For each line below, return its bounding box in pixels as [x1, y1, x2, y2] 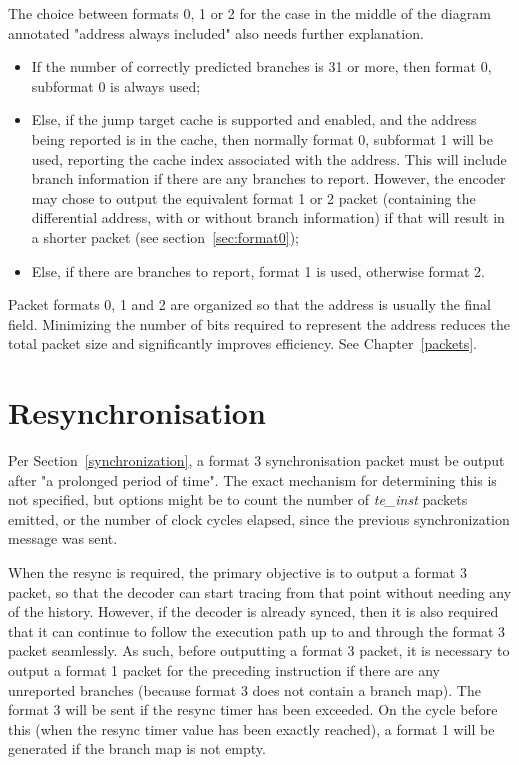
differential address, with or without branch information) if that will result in [31, 207, 505, 228]
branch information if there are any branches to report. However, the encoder [31, 168, 506, 189]
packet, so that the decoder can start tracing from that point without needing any [8, 581, 512, 602]
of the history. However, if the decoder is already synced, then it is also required [8, 601, 499, 622]
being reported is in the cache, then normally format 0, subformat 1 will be [31, 128, 493, 149]
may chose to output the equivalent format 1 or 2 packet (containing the [31, 187, 476, 208]
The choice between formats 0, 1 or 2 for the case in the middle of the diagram [8, 3, 491, 23]
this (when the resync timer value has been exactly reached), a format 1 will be [8, 718, 495, 739]
